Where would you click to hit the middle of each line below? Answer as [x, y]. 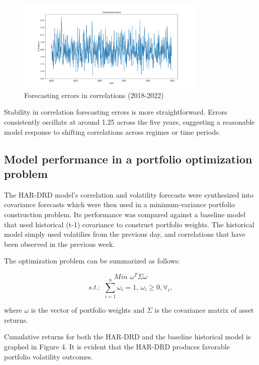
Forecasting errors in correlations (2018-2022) [94, 95]
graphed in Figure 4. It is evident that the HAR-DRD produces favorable [117, 346]
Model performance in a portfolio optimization [128, 159]
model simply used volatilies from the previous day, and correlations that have [125, 234]
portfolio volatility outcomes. [49, 356]
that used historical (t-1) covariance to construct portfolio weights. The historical [129, 224]
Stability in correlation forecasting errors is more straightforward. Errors [116, 112]
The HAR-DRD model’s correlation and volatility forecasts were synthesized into [129, 194]
